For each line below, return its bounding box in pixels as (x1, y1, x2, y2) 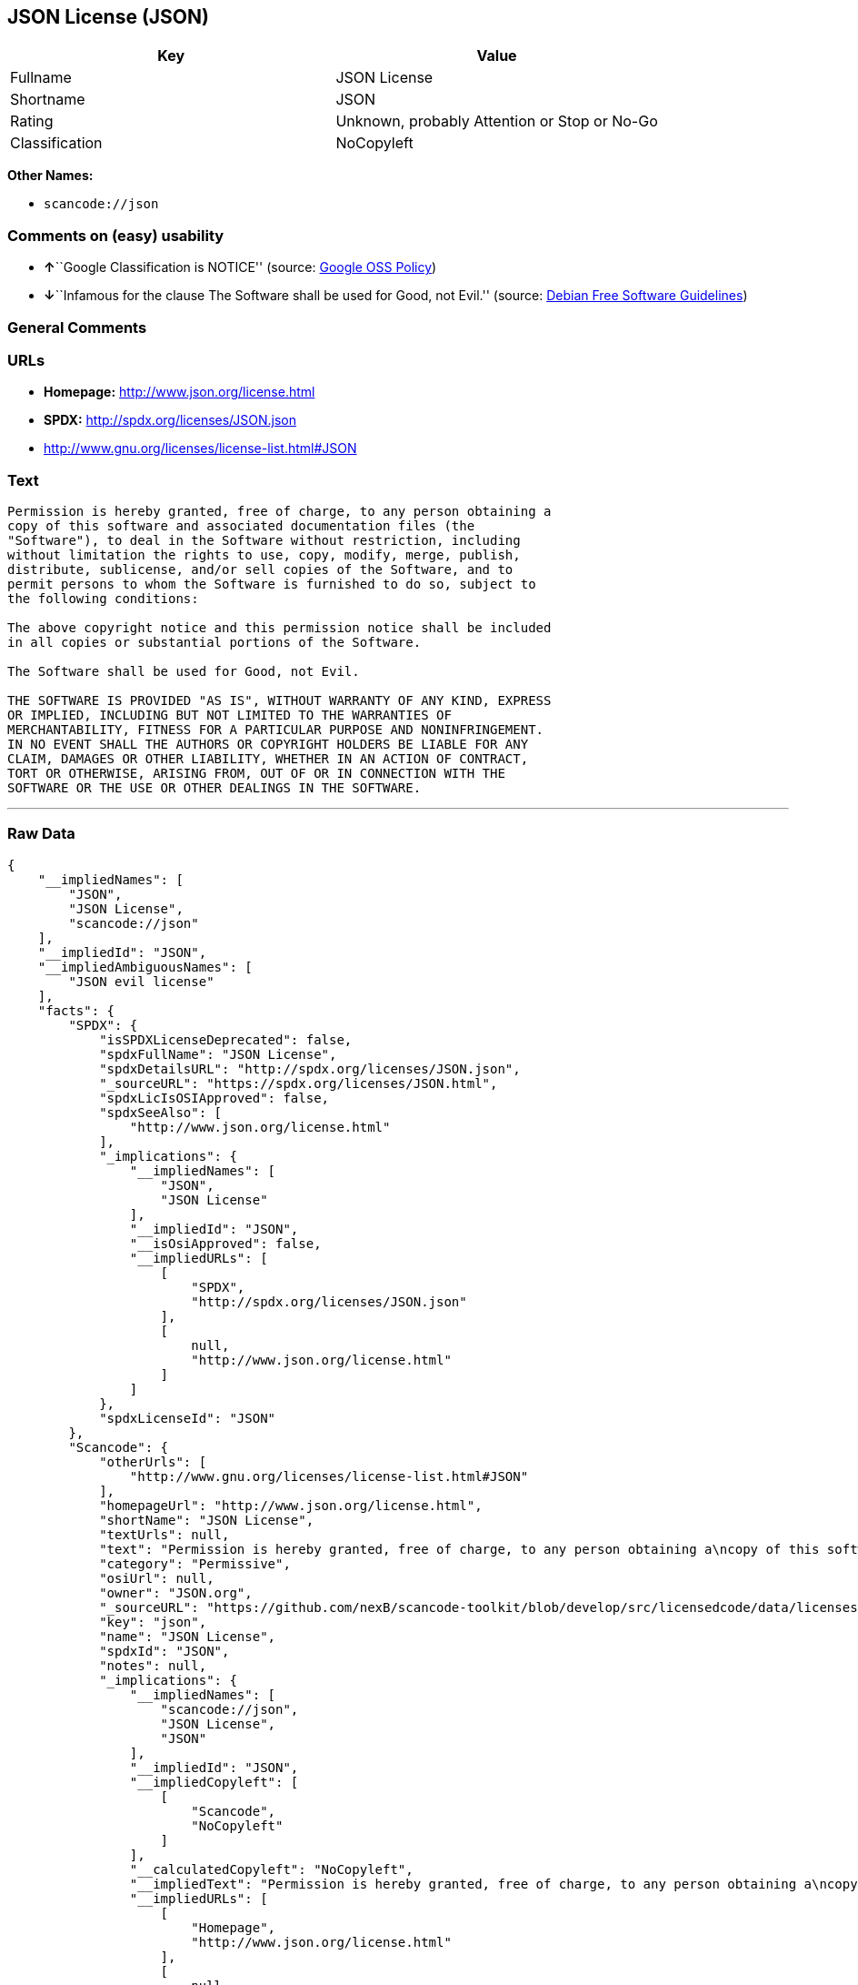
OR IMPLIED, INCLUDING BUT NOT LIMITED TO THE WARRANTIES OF (7, 708, 452, 723)
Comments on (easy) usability (7, 226, 224, 245)
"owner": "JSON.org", (99, 1585, 253, 1600)
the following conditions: (7, 591, 199, 607)
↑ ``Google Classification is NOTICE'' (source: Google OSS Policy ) (44, 259, 437, 276)
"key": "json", (99, 1614, 207, 1629)
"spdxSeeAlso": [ (99, 1104, 223, 1120)
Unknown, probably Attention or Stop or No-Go (335, 112, 658, 131)
